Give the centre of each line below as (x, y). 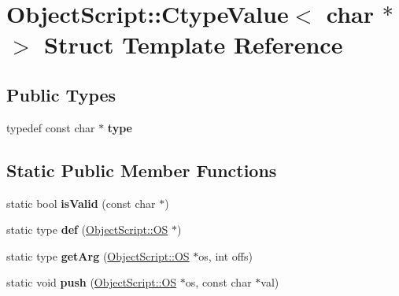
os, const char (218, 282)
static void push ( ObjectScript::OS (92, 282)
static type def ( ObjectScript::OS (87, 229)
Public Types (61, 94)
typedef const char (51, 127)
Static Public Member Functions (142, 170)
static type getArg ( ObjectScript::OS (98, 255)
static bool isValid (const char (81, 203)
